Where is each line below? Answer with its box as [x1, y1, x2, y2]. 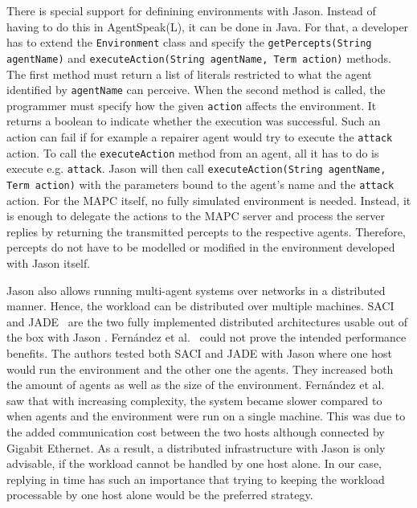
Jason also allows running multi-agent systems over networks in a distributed [6, 281, 386, 298]
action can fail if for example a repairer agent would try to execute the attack [6, 129, 393, 145]
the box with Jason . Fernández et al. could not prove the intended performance [6, 329, 407, 346]
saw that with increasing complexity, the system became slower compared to [6, 391, 382, 408]
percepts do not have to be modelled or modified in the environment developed [6, 239, 395, 256]
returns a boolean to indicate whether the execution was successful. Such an [6, 113, 381, 129]
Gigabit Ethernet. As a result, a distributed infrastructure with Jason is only [6, 439, 386, 456]
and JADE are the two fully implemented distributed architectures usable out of [6, 313, 408, 330]
